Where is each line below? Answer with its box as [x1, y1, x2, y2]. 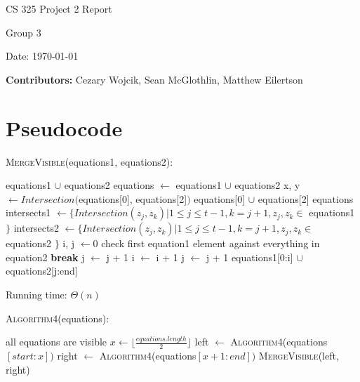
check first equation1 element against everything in [101, 236, 320, 251]
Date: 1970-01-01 [6, 48, 79, 63]
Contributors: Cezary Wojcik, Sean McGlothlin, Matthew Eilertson [6, 72, 303, 86]
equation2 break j [6, 249, 85, 264]
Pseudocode [6, 113, 123, 142]
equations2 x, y [234, 178, 300, 192]
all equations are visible [6, 334, 107, 349]
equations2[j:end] [6, 263, 78, 278]
